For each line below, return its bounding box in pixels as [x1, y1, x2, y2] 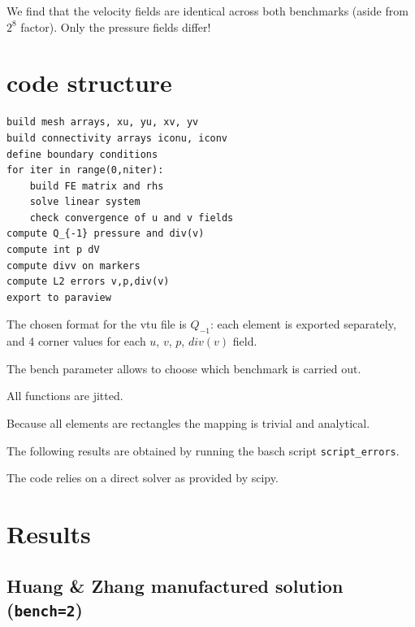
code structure [6, 66, 172, 99]
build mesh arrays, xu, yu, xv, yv [6, 116, 199, 128]
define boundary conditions [6, 148, 158, 160]
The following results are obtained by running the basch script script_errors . [6, 442, 400, 459]
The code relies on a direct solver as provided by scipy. [6, 469, 279, 486]
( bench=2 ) [6, 597, 83, 622]
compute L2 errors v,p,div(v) [6, 276, 170, 288]
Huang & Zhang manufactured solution [6, 573, 344, 598]
